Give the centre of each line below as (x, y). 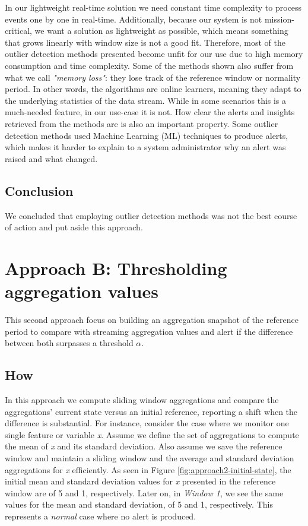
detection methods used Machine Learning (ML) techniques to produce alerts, (147, 135)
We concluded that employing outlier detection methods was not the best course (151, 215)
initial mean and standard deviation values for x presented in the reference (140, 481)
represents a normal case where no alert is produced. (101, 516)
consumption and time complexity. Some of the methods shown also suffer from (149, 65)
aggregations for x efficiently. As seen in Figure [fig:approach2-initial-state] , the (148, 469)
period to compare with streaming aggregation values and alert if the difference (149, 331)
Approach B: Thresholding (116, 267)
